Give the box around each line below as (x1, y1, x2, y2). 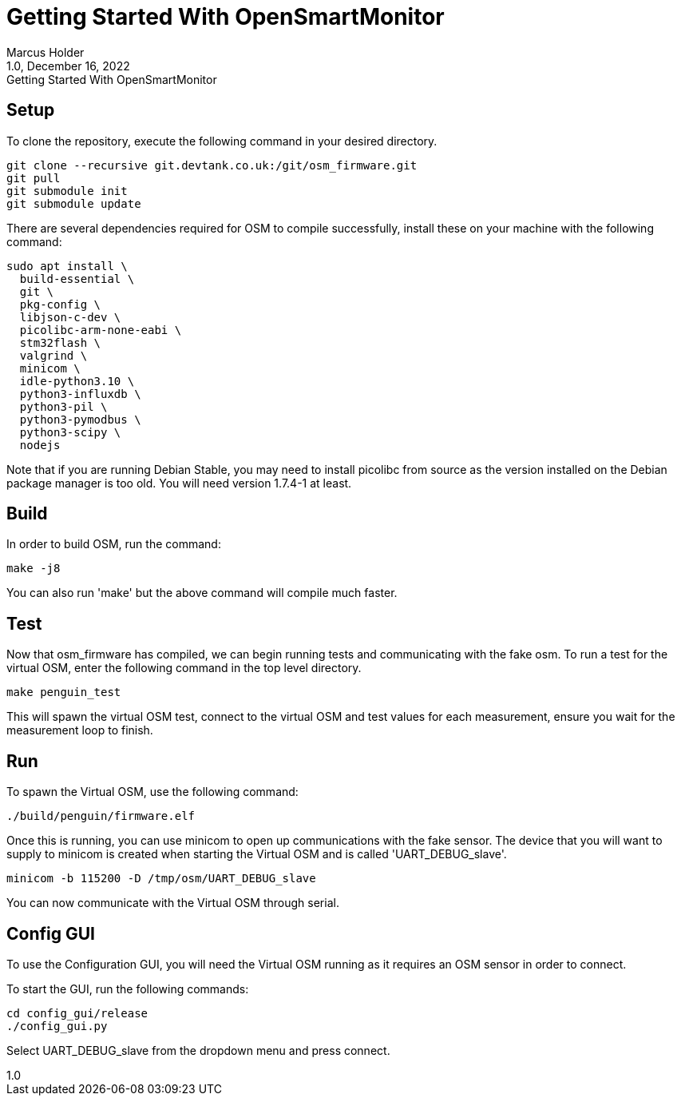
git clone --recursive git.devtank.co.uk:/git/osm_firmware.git (6, 158, 418, 172)
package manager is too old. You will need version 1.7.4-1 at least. (6, 475, 352, 490)
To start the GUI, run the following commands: (6, 981, 249, 996)
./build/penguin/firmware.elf (6, 810, 196, 823)
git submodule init (6, 184, 128, 197)
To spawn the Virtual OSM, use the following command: (6, 785, 299, 799)
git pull (6, 171, 61, 185)
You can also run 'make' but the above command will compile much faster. (6, 586, 398, 600)
